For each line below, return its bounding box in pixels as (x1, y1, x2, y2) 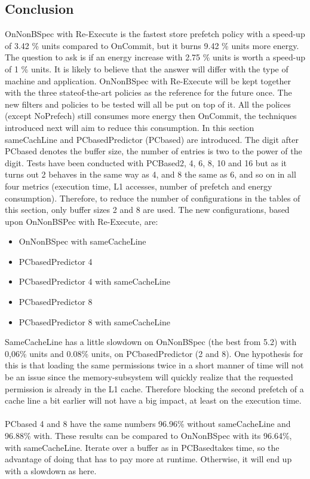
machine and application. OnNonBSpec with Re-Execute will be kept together (5, 74, 291, 87)
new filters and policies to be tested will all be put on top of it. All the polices (5, 97, 291, 110)
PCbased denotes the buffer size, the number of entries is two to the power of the (5, 145, 302, 157)
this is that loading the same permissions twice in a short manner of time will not (5, 359, 304, 371)
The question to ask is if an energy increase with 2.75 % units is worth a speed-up (5, 51, 306, 63)
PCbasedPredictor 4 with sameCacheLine (19, 275, 170, 288)
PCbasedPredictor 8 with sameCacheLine (19, 315, 170, 328)
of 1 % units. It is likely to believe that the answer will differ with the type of (5, 62, 288, 75)
